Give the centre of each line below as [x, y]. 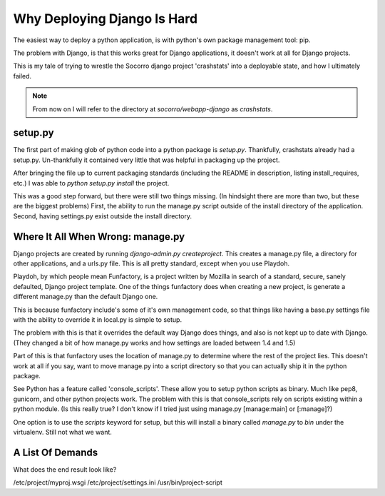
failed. [22, 76]
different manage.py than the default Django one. [86, 297]
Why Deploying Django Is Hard [106, 19]
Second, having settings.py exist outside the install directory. [103, 216]
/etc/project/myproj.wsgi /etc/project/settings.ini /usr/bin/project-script [118, 482]
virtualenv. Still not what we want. [62, 432]
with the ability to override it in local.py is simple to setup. [97, 320]
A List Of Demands [56, 452]
